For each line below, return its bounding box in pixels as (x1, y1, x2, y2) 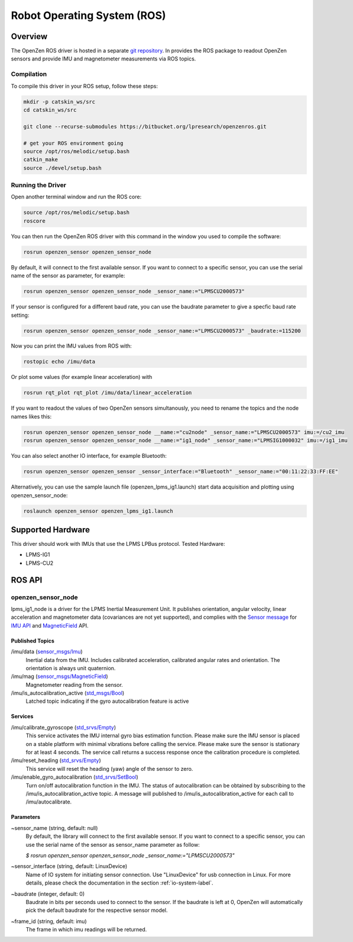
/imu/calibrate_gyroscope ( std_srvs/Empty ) (11, 724, 116, 731)
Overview (11, 31, 48, 41)
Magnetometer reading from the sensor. (25, 681, 124, 688)
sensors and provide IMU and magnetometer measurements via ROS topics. (11, 55, 196, 62)
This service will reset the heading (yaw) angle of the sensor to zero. (25, 765, 193, 772)
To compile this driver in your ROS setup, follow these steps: (11, 82, 158, 89)
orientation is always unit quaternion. (25, 664, 116, 671)
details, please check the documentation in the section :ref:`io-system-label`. (25, 879, 213, 886)
